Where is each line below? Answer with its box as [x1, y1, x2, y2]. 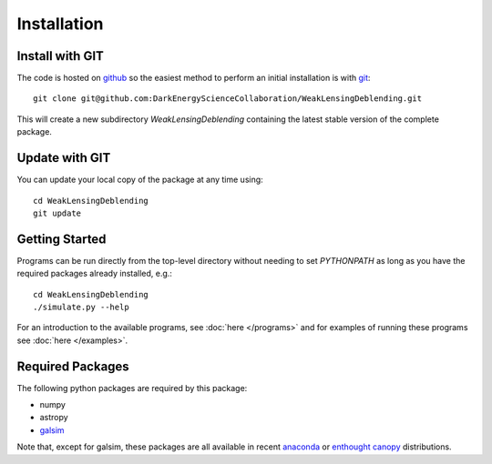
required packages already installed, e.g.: [16, 268, 173, 279]
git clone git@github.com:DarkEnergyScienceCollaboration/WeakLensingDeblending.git [33, 94, 423, 104]
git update [33, 207, 82, 218]
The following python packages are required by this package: [16, 382, 248, 393]
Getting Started [16, 231, 107, 247]
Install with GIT [16, 48, 105, 64]
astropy [39, 412, 68, 423]
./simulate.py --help [33, 302, 129, 312]
